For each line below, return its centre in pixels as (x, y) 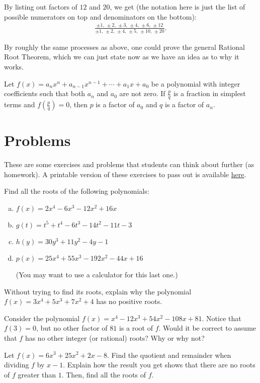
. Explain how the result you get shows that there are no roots (159, 365)
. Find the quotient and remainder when (169, 355)
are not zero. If (142, 93)
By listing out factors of (41, 7)
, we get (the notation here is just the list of (178, 7)
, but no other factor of (72, 328)
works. (14, 67)
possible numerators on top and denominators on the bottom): (100, 16)
